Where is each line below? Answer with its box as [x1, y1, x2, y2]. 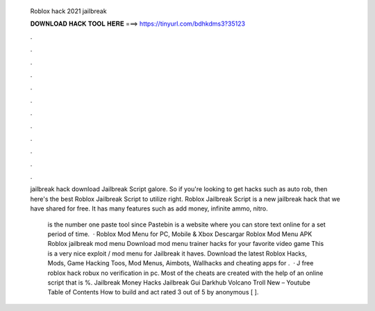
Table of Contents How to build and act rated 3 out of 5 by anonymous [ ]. [47, 288, 259, 296]
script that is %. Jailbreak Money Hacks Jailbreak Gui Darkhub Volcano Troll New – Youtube [47, 278, 310, 287]
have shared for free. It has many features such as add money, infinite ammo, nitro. [30, 204, 268, 213]
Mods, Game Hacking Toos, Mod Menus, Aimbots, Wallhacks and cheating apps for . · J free [47, 259, 314, 267]
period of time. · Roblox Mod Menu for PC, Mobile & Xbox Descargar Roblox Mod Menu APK [47, 230, 312, 238]
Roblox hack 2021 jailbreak [30, 7, 107, 15]
